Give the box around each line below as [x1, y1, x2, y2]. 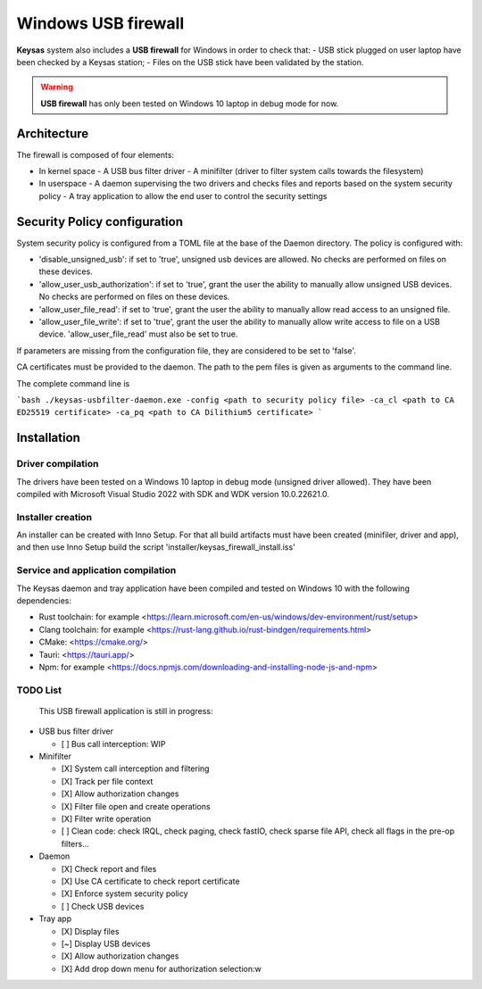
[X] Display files [61, 926, 120, 936]
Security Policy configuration [16, 214, 183, 229]
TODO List [16, 684, 62, 696]
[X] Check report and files [61, 863, 157, 874]
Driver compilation [16, 458, 99, 470]
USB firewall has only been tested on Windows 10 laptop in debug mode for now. [40, 98, 339, 109]
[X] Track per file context [61, 776, 154, 786]
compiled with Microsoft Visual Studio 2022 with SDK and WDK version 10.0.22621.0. [16, 488, 330, 499]
